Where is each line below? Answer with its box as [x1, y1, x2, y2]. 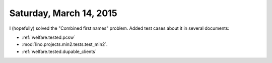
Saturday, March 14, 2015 [9, 8, 118, 19]
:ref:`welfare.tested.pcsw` [22, 34, 76, 40]
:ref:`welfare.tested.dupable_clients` [22, 48, 97, 54]
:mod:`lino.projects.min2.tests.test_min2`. [22, 41, 108, 47]
